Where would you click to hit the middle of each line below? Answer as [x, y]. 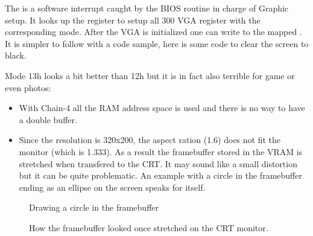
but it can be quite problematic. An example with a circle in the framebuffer [160, 175]
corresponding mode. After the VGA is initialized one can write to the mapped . [153, 32]
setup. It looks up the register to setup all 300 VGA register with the [133, 20]
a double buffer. [48, 119]
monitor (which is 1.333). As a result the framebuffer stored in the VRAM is [161, 151]
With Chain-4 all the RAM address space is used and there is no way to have [162, 108]
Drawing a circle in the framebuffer [94, 207]
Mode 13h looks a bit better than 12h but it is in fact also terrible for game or [150, 75]
